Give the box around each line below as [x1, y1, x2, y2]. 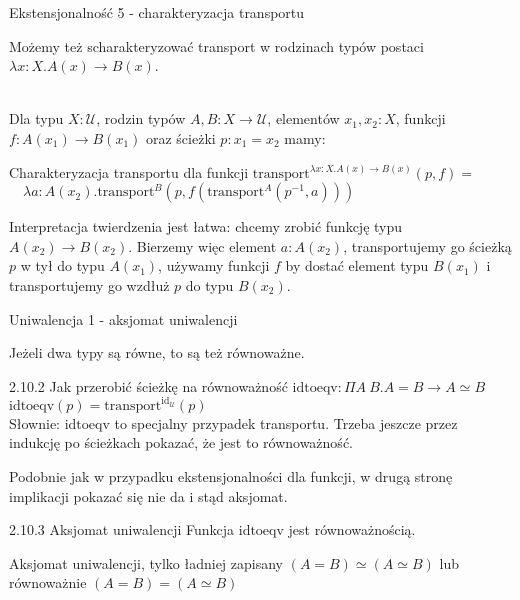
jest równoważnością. [288, 519, 416, 540]
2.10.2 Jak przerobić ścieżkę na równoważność [9, 375, 288, 396]
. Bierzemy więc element [128, 235, 277, 256]
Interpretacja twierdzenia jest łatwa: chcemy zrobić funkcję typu [9, 216, 403, 237]
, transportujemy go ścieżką [343, 235, 512, 256]
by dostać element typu [285, 255, 429, 276]
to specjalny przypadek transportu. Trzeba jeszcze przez [114, 412, 458, 433]
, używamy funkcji [158, 255, 270, 276]
